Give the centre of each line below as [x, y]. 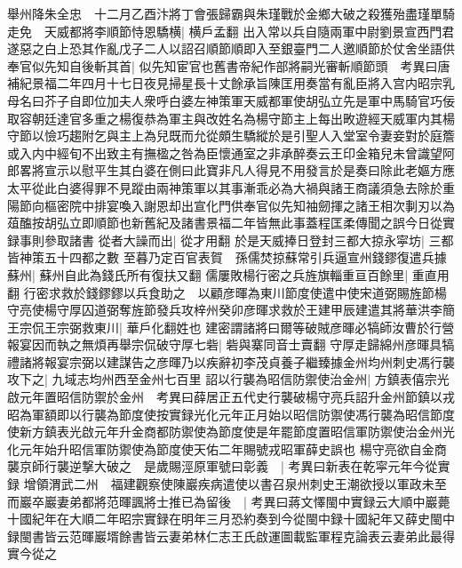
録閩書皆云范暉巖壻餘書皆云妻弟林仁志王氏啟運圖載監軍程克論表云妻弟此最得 [231, 536]
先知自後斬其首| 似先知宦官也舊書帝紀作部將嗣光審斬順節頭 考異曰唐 [247, 65]
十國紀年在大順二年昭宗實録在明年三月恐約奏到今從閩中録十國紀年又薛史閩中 [231, 519]
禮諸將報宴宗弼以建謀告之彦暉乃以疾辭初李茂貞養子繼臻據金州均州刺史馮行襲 [231, 361]
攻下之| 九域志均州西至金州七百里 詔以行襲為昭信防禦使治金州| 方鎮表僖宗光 [228, 379]
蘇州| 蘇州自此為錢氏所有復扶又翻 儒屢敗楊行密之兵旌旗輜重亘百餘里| [208, 274]
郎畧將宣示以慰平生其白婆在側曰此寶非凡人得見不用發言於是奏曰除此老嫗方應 [231, 170]
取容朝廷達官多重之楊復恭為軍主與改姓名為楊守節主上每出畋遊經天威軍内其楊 [231, 118]
